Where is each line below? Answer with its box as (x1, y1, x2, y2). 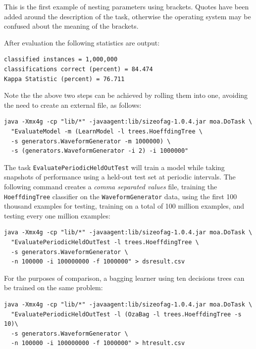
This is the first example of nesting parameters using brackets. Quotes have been (4, 1, 249, 11)
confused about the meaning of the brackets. (4, 21, 139, 31)
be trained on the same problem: (4, 282, 103, 293)
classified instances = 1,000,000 (4, 56, 118, 63)
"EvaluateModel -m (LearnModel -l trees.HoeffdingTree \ (11, 128, 203, 135)
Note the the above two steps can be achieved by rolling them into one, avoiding (4, 90, 248, 100)
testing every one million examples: (4, 210, 110, 220)
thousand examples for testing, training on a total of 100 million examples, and (4, 201, 244, 211)
